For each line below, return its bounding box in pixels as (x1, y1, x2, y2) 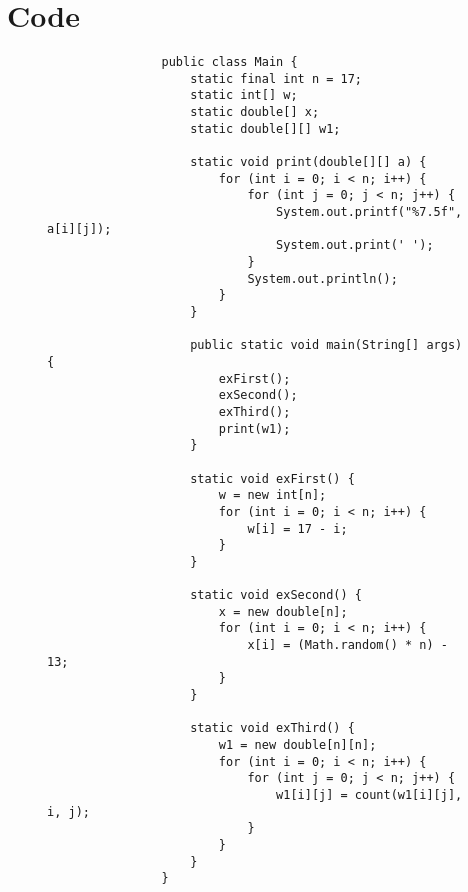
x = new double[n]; (218, 604, 348, 619)
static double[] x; (190, 105, 320, 120)
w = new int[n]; (218, 488, 327, 503)
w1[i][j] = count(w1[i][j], (276, 788, 463, 802)
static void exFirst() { (190, 471, 355, 486)
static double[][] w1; (190, 121, 341, 136)
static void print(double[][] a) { (190, 155, 427, 170)
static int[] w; (190, 88, 298, 103)
